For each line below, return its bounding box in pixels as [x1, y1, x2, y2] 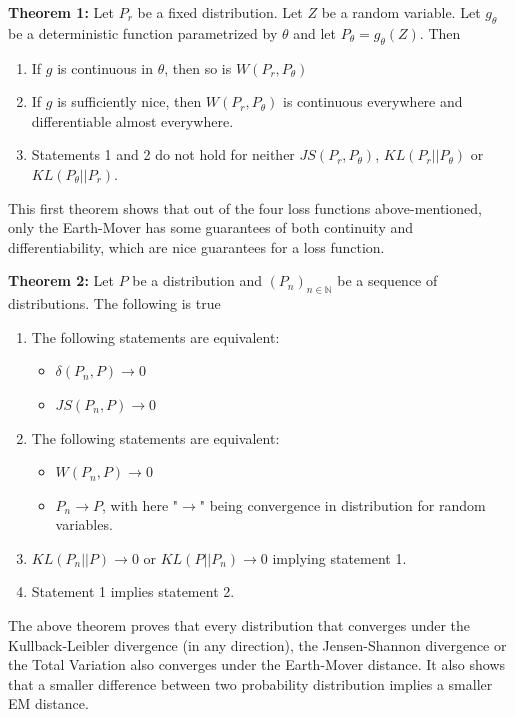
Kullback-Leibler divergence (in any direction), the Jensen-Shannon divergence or [8, 634, 507, 655]
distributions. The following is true [8, 293, 221, 314]
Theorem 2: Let [8, 270, 114, 291]
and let [293, 22, 337, 43]
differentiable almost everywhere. [31, 110, 234, 131]
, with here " [102, 494, 179, 515]
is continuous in [57, 57, 153, 78]
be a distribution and [132, 270, 262, 291]
